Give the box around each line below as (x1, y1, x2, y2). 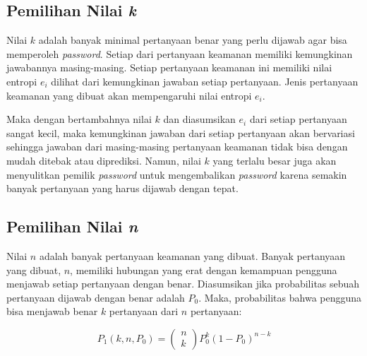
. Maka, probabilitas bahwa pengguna (198, 290, 362, 304)
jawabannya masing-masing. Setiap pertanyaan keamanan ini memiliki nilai (6, 60, 332, 75)
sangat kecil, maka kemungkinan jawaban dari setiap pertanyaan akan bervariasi (6, 125, 355, 140)
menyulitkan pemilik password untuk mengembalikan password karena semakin (6, 167, 347, 182)
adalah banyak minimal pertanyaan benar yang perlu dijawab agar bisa (38, 32, 347, 47)
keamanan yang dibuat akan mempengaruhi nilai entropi (6, 88, 252, 102)
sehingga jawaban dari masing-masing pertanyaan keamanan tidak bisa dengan (6, 139, 348, 154)
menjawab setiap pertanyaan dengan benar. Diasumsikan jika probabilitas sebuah (6, 276, 360, 291)
